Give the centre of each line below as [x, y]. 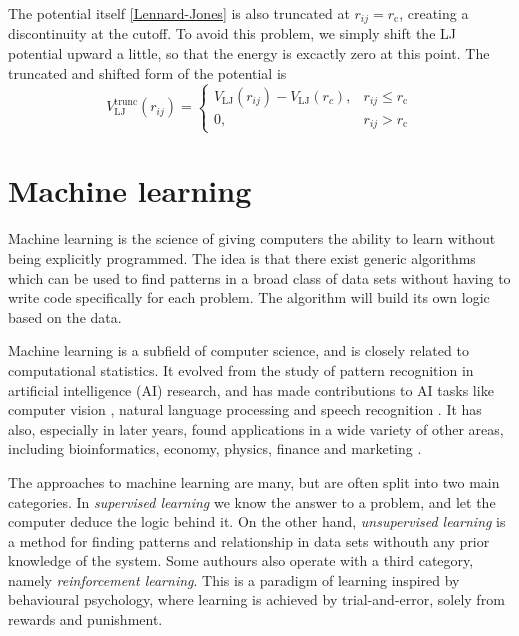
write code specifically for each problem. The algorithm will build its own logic [249, 297]
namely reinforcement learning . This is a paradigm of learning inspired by [234, 579]
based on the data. [65, 316]
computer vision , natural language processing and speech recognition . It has [245, 409]
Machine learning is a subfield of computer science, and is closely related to [238, 350]
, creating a [434, 13]
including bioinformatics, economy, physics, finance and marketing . [215, 448]
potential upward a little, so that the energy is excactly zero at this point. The [249, 53]
